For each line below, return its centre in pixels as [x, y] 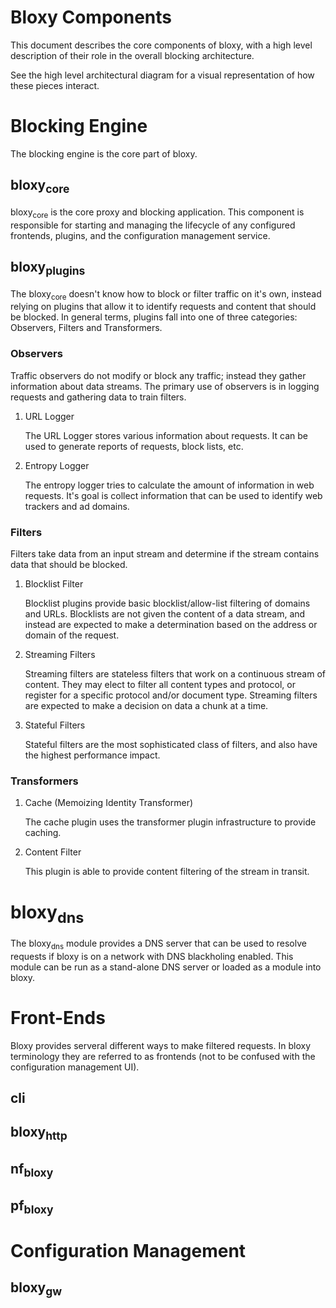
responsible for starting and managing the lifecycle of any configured [153, 225]
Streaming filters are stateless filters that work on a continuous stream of [175, 674]
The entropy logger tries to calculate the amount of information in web [169, 485]
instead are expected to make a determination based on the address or [171, 625]
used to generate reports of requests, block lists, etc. [134, 446]
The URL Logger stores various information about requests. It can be [166, 435]
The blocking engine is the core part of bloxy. [104, 153]
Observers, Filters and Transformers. [86, 328]
